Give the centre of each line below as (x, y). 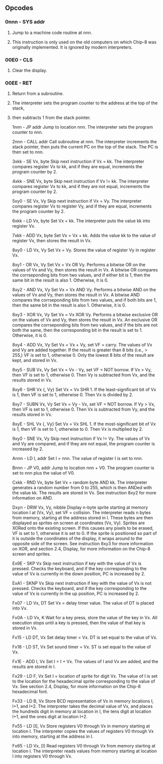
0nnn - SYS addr (25, 22)
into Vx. (20, 608)
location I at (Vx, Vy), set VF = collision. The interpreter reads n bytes (81, 513)
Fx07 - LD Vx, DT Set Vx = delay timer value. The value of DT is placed (83, 603)
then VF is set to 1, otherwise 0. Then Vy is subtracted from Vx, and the (83, 375)
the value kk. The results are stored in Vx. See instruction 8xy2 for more (84, 493)
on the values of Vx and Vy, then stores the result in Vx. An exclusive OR (85, 320)
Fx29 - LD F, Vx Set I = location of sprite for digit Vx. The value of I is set (85, 676)
